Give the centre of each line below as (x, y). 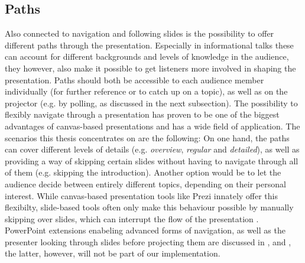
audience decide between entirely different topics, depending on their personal (145, 184)
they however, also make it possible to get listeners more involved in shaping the (150, 68)
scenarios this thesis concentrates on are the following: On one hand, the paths (147, 137)
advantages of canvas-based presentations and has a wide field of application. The (152, 126)
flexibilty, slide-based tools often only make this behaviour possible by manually (149, 207)
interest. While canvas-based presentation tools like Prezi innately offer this (142, 195)
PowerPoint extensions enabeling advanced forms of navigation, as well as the (145, 230)
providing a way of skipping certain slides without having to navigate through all (152, 160)
